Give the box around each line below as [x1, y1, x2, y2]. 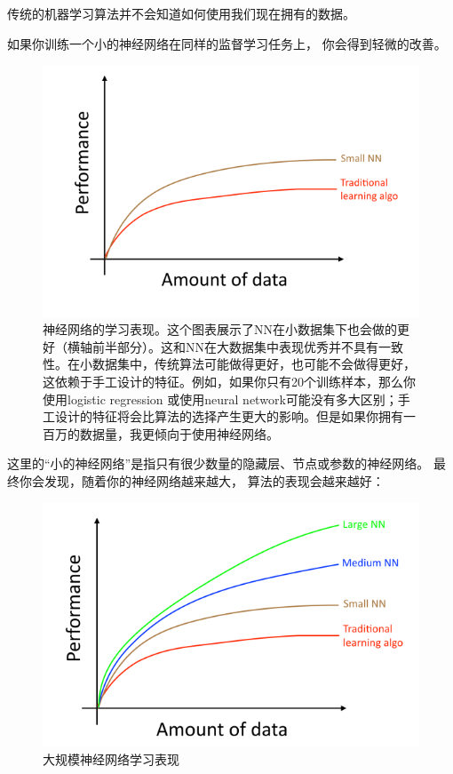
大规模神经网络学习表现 [43, 749, 179, 768]
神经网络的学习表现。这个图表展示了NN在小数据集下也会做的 [43, 320, 397, 339]
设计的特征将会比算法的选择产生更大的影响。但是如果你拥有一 [54, 407, 416, 426]
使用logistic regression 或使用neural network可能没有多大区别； [43, 389, 398, 408]
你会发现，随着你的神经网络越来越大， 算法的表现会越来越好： [19, 471, 385, 490]
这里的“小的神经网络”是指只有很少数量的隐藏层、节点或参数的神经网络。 [7, 454, 430, 473]
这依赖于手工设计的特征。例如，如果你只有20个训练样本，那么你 [43, 371, 416, 390]
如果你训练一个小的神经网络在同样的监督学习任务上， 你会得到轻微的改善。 [7, 34, 447, 52]
